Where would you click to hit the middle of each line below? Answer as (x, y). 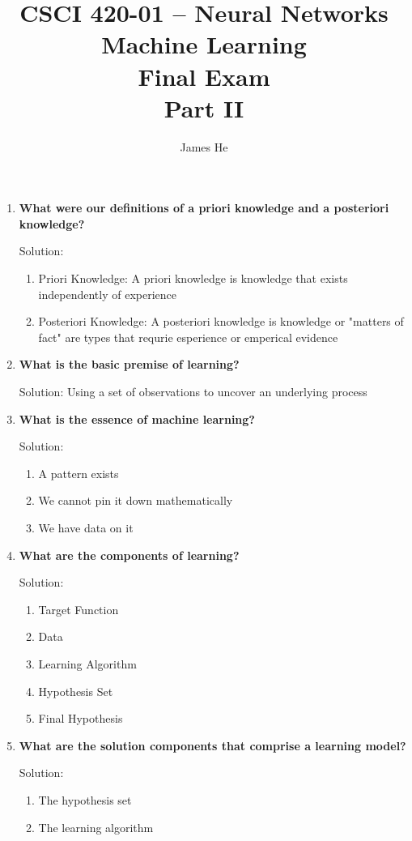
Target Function (79, 609)
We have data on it (86, 527)
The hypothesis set (85, 799)
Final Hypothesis (81, 718)
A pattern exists (79, 473)
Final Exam (204, 76)
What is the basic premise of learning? (129, 364)
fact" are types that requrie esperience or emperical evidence (188, 337)
